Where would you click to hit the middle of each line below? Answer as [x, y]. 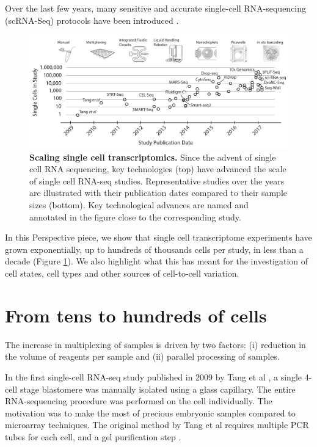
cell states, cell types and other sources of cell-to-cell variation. [122, 273]
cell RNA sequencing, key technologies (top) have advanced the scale [158, 169]
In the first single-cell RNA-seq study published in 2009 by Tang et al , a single [154, 376]
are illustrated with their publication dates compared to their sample [158, 193]
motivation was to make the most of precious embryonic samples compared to [150, 412]
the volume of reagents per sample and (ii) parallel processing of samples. [142, 356]
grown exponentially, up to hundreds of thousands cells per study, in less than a [154, 249]
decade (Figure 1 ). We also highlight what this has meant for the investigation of [157, 261]
